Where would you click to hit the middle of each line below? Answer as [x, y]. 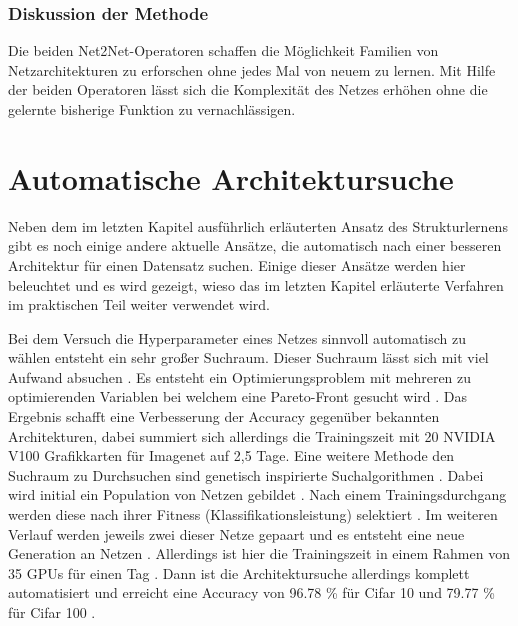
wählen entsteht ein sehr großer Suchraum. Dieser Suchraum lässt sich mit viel [248, 357]
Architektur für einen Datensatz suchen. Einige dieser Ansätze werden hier [237, 264]
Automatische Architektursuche [231, 177]
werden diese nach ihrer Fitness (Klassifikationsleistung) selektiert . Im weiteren [253, 514]
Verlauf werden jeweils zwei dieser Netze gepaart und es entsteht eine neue [236, 533]
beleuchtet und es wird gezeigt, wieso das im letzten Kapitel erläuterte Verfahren [256, 284]
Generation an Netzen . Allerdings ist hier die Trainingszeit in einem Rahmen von [259, 553]
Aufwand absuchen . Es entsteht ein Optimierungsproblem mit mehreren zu [240, 376]
